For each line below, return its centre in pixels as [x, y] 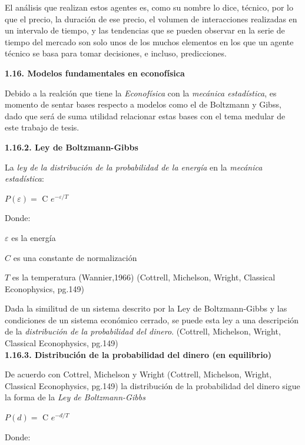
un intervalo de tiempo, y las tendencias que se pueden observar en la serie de [145, 30]
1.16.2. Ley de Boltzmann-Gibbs [72, 147]
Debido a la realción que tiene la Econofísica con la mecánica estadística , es [141, 93]
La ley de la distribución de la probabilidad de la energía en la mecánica [134, 167]
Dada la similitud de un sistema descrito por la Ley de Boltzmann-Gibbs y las [146, 308]
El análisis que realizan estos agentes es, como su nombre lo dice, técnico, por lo [149, 7]
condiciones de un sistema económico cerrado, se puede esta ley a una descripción [152, 319]
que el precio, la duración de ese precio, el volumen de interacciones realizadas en [151, 19]
